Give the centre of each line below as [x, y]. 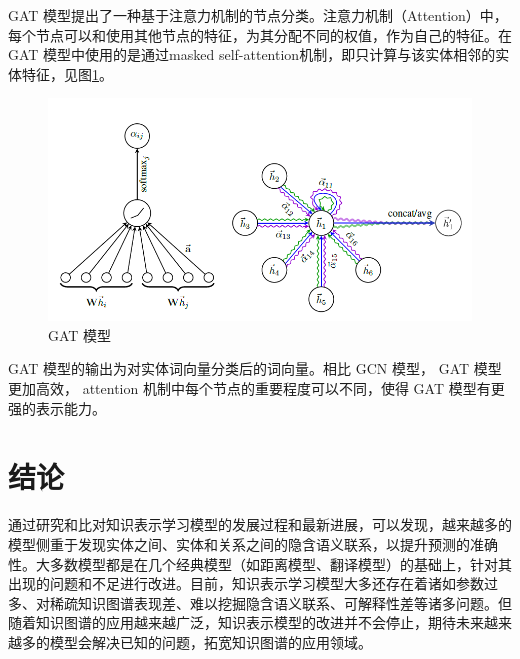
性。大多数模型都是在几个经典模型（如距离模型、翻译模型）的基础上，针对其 [260, 563]
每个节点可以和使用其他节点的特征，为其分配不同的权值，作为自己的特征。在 [260, 34]
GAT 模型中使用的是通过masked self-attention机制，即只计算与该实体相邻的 [252, 54]
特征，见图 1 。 [67, 73]
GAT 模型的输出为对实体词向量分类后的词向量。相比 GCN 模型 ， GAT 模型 [255, 368]
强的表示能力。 [57, 407]
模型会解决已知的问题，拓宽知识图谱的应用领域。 [210, 641]
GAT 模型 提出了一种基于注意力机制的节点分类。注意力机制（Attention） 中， [258, 15]
